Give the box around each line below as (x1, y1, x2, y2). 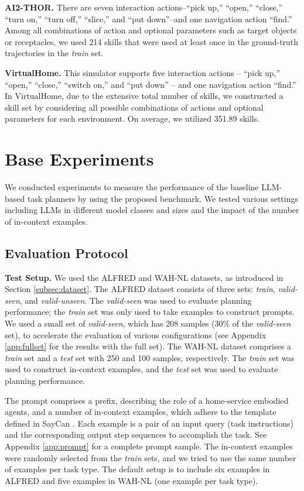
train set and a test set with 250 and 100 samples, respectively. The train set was (5, 351, 295, 363)
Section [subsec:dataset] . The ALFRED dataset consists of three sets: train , (5, 283, 275, 295)
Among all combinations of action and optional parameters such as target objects (5, 24, 297, 36)
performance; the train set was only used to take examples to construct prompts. (5, 305, 295, 318)
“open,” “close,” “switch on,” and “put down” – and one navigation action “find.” (5, 78, 296, 90)
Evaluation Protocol (5, 243, 128, 262)
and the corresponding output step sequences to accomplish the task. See (5, 428, 267, 441)
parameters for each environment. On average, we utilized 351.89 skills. (5, 112, 260, 125)
